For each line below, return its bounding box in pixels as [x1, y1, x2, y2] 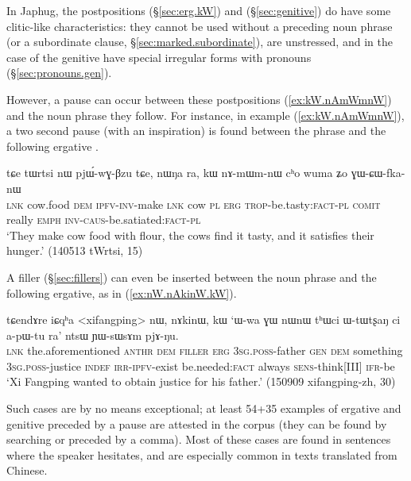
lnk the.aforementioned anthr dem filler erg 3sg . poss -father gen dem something [6, 342, 403, 359]
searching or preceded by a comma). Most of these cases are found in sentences [6, 431, 391, 448]
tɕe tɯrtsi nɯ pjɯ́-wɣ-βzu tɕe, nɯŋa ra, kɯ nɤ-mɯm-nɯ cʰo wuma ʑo [6, 164, 348, 181]
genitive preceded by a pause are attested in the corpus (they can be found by [6, 415, 387, 432]
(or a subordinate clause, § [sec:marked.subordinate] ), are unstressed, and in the [6, 33, 393, 50]
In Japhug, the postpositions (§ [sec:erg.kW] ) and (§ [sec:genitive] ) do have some [6, 2, 391, 18]
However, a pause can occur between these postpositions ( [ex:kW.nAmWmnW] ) [6, 90, 392, 107]
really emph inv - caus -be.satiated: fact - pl [6, 211, 201, 228]
